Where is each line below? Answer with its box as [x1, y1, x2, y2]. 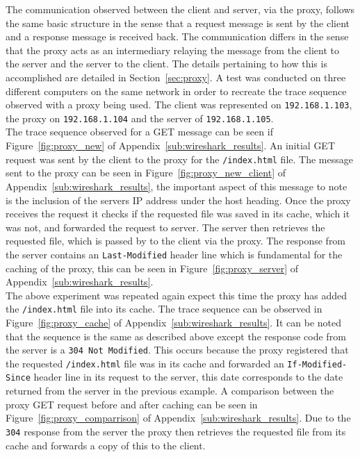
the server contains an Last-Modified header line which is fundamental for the [6, 247, 343, 261]
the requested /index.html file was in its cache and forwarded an [6, 356, 284, 370]
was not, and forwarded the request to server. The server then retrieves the [6, 219, 325, 234]
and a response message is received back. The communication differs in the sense [6, 29, 349, 44]
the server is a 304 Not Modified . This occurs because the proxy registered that [6, 342, 349, 357]
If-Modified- [287, 359, 347, 369]
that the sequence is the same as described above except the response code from [6, 329, 346, 343]
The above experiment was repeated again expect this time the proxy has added [6, 288, 347, 302]
